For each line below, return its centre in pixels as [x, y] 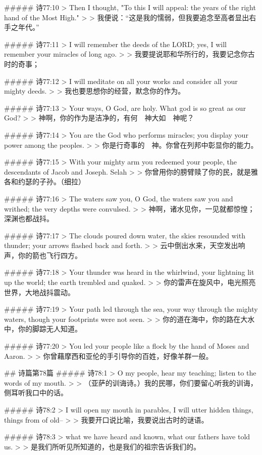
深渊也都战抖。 [29, 218]
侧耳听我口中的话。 [36, 392]
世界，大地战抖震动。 [39, 292]
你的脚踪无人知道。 [50, 329]
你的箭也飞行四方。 [50, 255]
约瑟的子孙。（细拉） [51, 181]
